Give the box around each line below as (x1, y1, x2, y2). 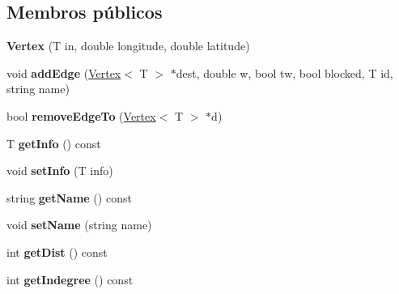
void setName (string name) (6, 216, 152, 233)
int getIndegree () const (6, 271, 134, 288)
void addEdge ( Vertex (6, 64, 121, 81)
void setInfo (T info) (6, 162, 113, 179)
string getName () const (6, 189, 132, 206)
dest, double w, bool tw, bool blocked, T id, (176, 64, 393, 81)
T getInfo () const (6, 134, 101, 151)
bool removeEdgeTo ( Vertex (6, 107, 156, 124)
